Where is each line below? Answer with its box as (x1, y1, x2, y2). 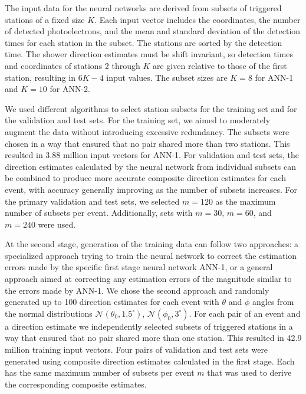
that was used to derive (207, 366, 292, 379)
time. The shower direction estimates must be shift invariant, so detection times (5, 48, 294, 60)
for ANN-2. (50, 83, 90, 95)
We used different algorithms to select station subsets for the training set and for (5, 102, 297, 114)
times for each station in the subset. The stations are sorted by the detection (5, 36, 282, 48)
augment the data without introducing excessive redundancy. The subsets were (5, 125, 289, 137)
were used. (38, 218, 76, 230)
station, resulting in (5, 71, 75, 83)
